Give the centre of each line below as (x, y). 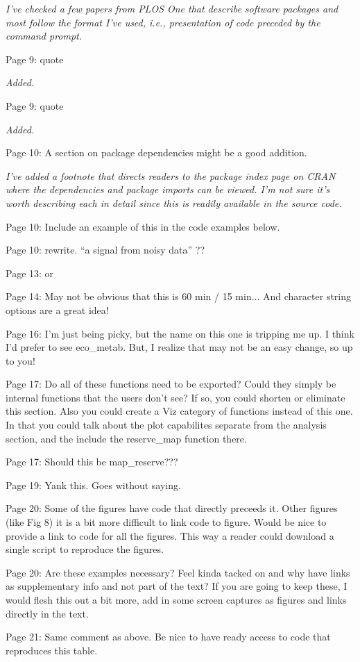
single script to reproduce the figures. (85, 549)
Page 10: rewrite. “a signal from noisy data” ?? (105, 250)
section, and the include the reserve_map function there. (126, 438)
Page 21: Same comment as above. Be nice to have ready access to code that (168, 637)
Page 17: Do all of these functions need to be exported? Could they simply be (171, 384)
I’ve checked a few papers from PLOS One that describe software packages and (172, 8)
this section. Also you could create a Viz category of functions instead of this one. (179, 411)
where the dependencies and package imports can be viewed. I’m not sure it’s (168, 189)
